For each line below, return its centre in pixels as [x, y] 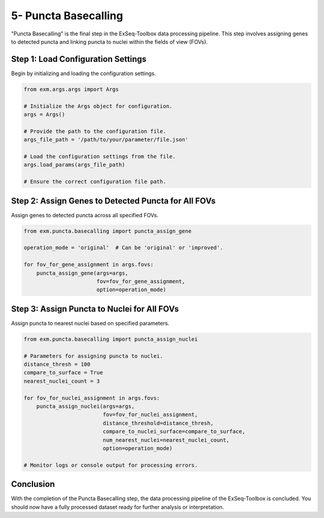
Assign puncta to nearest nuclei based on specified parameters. [90, 323]
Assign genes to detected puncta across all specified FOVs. [85, 215]
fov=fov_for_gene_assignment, [141, 281]
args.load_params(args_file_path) [74, 165]
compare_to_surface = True [63, 373]
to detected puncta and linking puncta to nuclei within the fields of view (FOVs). [109, 41]
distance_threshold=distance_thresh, [158, 423]
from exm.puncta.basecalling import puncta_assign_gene [108, 231]
